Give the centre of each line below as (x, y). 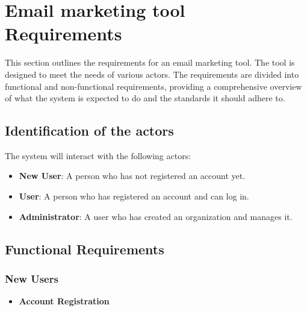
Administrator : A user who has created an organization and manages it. (156, 216)
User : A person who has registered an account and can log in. (134, 196)
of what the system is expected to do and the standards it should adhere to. (145, 98)
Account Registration (64, 301)
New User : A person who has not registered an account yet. (132, 176)
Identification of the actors (89, 130)
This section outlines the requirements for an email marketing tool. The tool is (150, 62)
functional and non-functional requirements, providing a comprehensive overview (153, 86)
